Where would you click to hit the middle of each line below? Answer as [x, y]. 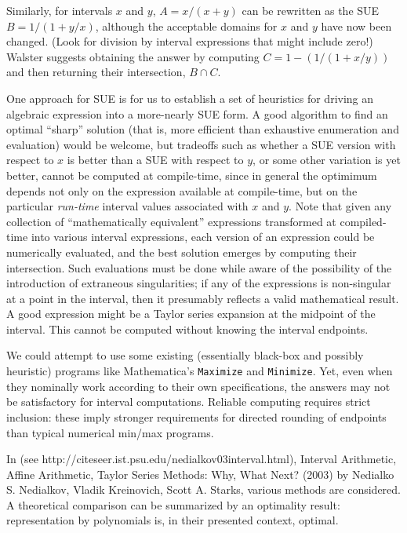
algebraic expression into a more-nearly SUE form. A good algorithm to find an [197, 113]
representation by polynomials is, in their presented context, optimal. [173, 520]
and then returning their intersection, [96, 72]
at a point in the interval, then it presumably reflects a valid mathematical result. [203, 298]
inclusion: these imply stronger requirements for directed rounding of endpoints [196, 416]
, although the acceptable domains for [186, 26]
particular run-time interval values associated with [127, 206]
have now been [356, 26]
